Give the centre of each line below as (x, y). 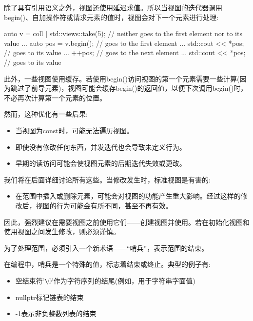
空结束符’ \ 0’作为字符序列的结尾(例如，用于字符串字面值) (105, 280)
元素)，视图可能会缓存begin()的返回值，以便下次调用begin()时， (146, 88)
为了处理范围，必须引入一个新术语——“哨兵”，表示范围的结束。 (106, 248)
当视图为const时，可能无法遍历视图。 (74, 130)
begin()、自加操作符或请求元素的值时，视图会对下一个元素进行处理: (111, 17)
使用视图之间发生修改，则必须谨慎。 (62, 231)
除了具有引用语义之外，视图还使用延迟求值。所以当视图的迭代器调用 (113, 7)
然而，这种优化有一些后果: (46, 114)
